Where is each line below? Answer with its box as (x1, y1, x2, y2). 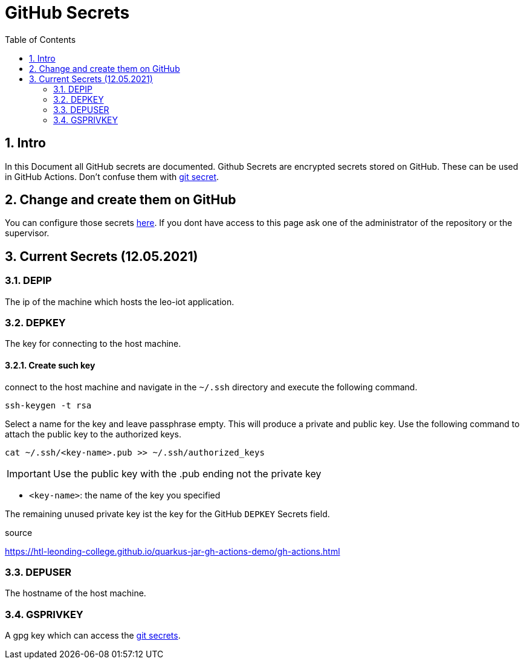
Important (7, 467, 51, 480)
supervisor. (5, 228, 50, 239)
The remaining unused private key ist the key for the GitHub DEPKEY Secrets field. (5, 508, 330, 519)
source (5, 527, 33, 538)
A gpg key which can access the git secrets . (5, 630, 181, 641)
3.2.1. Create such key (5, 360, 95, 371)
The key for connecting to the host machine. (5, 338, 181, 349)
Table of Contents (5, 34, 76, 45)
